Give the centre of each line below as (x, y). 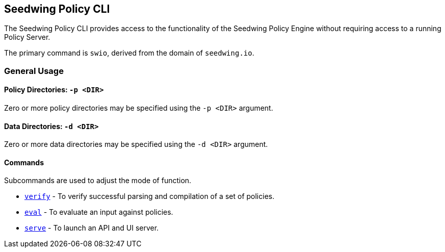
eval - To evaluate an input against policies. (99, 212)
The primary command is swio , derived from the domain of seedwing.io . (129, 53)
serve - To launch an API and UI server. (92, 228)
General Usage (34, 71)
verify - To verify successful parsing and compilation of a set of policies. (150, 196)
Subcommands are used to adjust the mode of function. (98, 181)
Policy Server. (27, 37)
